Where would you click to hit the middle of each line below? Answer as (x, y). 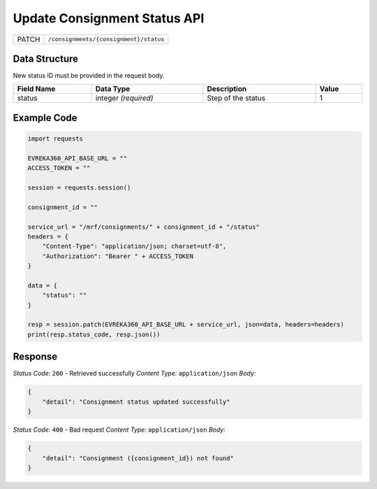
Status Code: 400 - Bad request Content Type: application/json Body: (119, 430)
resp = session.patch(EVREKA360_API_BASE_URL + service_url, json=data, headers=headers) (186, 325)
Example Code (45, 118)
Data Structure (46, 58)
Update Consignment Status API (109, 18)
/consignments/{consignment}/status (106, 40)
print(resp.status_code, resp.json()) (94, 334)
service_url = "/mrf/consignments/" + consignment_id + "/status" (143, 227)
